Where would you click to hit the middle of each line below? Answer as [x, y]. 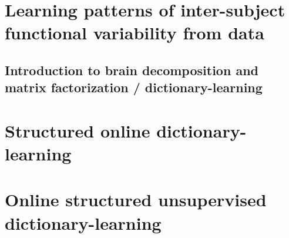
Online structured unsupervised [136, 200]
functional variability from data [135, 33]
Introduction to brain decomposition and [132, 70]
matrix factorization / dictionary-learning [134, 87]
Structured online [78, 130]
